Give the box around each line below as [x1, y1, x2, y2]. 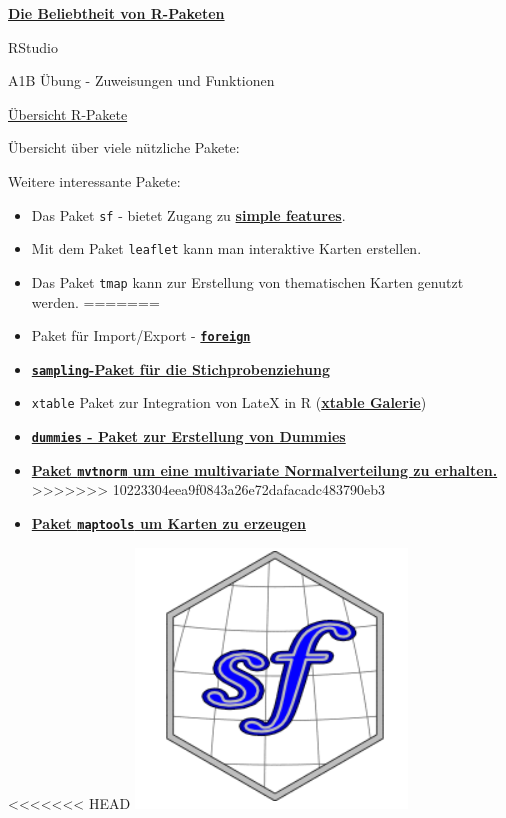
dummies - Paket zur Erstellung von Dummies [31, 426, 346, 447]
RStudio [8, 36, 58, 57]
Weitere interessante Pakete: [8, 170, 181, 191]
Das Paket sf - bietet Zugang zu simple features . [31, 204, 346, 225]
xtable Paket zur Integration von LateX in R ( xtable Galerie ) [31, 392, 427, 413]
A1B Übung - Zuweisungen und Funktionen [8, 70, 275, 91]
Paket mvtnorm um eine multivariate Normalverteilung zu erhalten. [31, 459, 498, 480]
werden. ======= [31, 291, 160, 312]
